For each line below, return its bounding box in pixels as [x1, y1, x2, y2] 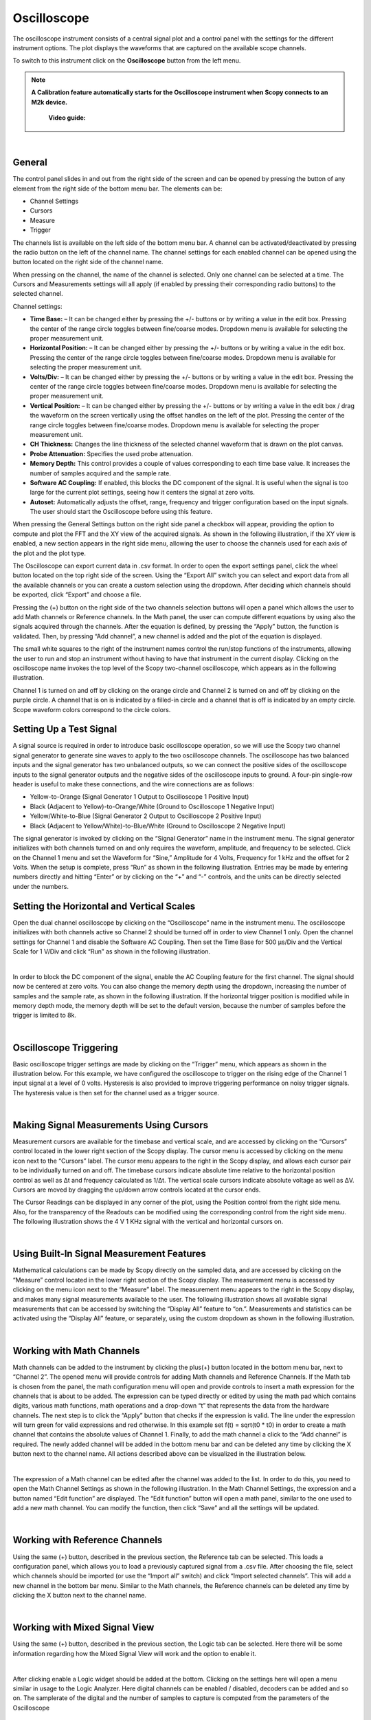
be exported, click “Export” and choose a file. [12, 590, 142, 599]
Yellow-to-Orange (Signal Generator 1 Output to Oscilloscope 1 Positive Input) [30, 793, 249, 801]
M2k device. [31, 98, 68, 106]
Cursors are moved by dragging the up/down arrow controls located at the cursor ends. [12, 1185, 261, 1194]
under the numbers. [12, 882, 69, 890]
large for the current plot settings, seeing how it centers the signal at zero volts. [30, 488, 256, 497]
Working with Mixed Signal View [12, 1622, 155, 1633]
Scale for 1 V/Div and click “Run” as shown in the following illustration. [12, 947, 211, 956]
